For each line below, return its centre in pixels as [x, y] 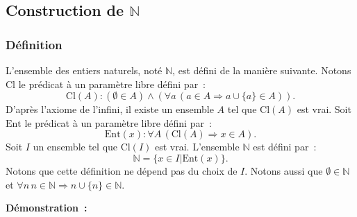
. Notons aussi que [284, 170]
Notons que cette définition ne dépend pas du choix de [122, 170]
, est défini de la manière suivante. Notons [262, 70]
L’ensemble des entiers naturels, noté [84, 70]
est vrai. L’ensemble [197, 147]
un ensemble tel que [75, 147]
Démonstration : [47, 208]
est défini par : [285, 147]
